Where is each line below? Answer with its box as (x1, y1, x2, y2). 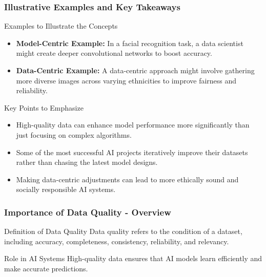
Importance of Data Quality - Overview (4, 205, 171, 218)
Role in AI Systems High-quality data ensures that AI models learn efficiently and (4, 253, 262, 264)
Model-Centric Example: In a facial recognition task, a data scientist (16, 37, 243, 48)
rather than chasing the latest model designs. (16, 157, 158, 167)
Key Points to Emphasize (4, 102, 84, 113)
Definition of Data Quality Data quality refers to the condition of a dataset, (4, 226, 242, 237)
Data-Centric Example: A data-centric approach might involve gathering (16, 65, 255, 75)
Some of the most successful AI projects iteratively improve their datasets (16, 146, 248, 157)
